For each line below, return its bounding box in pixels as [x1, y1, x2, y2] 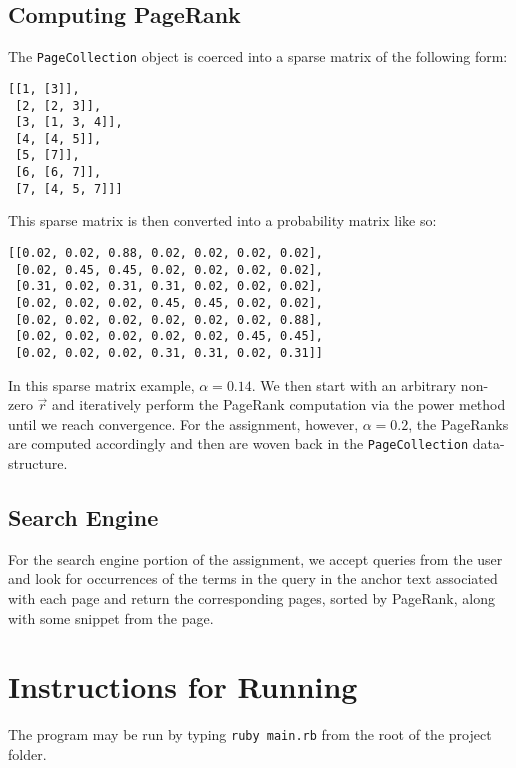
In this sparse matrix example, [8, 374, 195, 395]
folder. [8, 744, 47, 765]
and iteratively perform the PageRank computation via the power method [52, 394, 506, 415]
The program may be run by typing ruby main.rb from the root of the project [8, 724, 492, 745]
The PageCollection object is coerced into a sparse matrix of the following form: [8, 46, 508, 67]
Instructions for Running [8, 666, 358, 707]
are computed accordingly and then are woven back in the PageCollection [8, 433, 469, 454]
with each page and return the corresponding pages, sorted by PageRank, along [8, 588, 495, 609]
